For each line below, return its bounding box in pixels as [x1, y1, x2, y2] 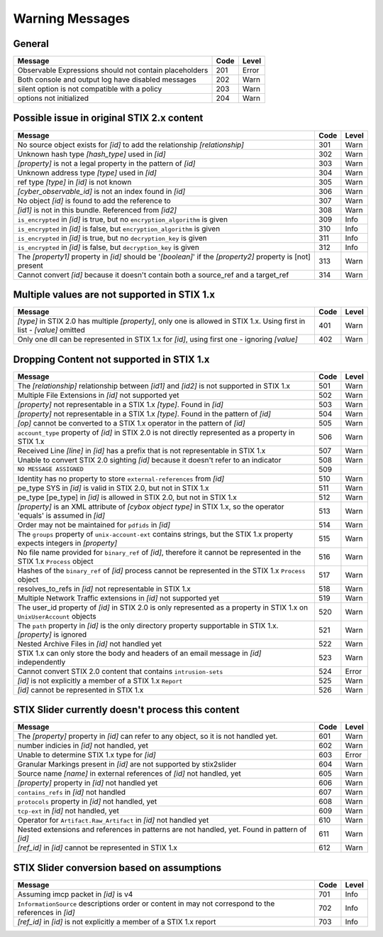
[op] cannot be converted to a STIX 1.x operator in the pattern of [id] [17, 418, 245, 428]
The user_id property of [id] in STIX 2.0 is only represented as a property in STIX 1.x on [17, 602, 309, 612]
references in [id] [17, 907, 75, 917]
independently [17, 657, 66, 667]
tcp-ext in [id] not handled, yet [17, 806, 120, 816]
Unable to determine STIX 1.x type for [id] [17, 750, 156, 760]
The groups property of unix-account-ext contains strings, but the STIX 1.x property [17, 529, 294, 539]
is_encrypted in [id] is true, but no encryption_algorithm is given [17, 214, 228, 224]
